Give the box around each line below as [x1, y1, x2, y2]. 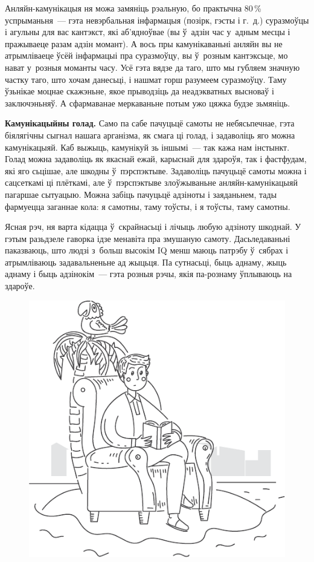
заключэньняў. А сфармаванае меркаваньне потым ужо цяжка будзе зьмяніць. [5, 96, 290, 109]
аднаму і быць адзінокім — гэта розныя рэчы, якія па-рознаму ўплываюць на [5, 267, 292, 280]
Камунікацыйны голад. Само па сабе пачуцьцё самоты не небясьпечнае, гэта [5, 117, 295, 129]
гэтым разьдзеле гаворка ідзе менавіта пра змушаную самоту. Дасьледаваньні [5, 232, 290, 244]
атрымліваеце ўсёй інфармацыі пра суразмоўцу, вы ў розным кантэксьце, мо [5, 49, 288, 62]
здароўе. [5, 279, 35, 292]
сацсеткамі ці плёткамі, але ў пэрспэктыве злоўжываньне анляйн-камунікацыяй [5, 176, 298, 189]
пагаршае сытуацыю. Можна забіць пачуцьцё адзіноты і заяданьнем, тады [5, 188, 277, 200]
